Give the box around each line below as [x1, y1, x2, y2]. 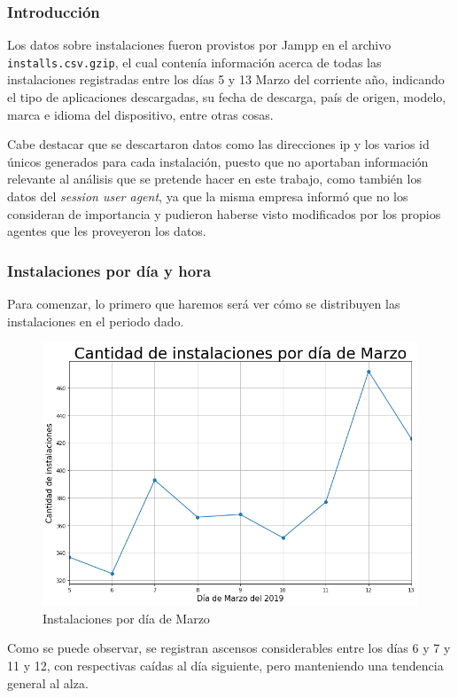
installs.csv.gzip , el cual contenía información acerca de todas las [7, 52, 382, 71]
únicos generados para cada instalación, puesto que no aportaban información [7, 152, 429, 170]
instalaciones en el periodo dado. [7, 311, 184, 330]
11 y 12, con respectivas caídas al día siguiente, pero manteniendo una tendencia [7, 656, 444, 675]
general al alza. [7, 673, 89, 692]
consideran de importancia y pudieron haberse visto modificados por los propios [7, 204, 441, 223]
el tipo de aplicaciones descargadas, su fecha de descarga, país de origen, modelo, [7, 88, 446, 106]
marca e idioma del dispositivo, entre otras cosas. [7, 105, 274, 123]
